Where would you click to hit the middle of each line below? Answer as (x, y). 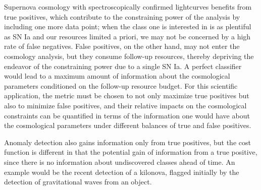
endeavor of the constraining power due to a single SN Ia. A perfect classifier (123, 66)
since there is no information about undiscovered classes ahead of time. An (120, 162)
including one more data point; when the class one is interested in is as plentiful (128, 26)
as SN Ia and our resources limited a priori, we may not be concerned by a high (127, 36)
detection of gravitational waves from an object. (78, 182)
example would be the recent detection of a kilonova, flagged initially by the (122, 172)
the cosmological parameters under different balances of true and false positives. (128, 125)
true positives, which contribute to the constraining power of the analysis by (122, 16)
